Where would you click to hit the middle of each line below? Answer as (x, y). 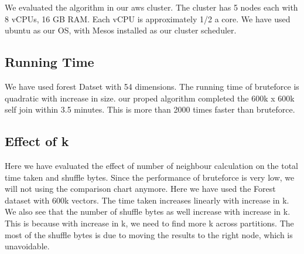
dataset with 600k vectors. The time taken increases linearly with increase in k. (147, 200)
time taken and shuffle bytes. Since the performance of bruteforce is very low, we (150, 177)
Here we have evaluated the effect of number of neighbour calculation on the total (151, 165)
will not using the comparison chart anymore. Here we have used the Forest (140, 189)
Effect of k (37, 141)
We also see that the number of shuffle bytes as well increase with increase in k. (148, 211)
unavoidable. (27, 246)
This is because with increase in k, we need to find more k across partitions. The (149, 223)
